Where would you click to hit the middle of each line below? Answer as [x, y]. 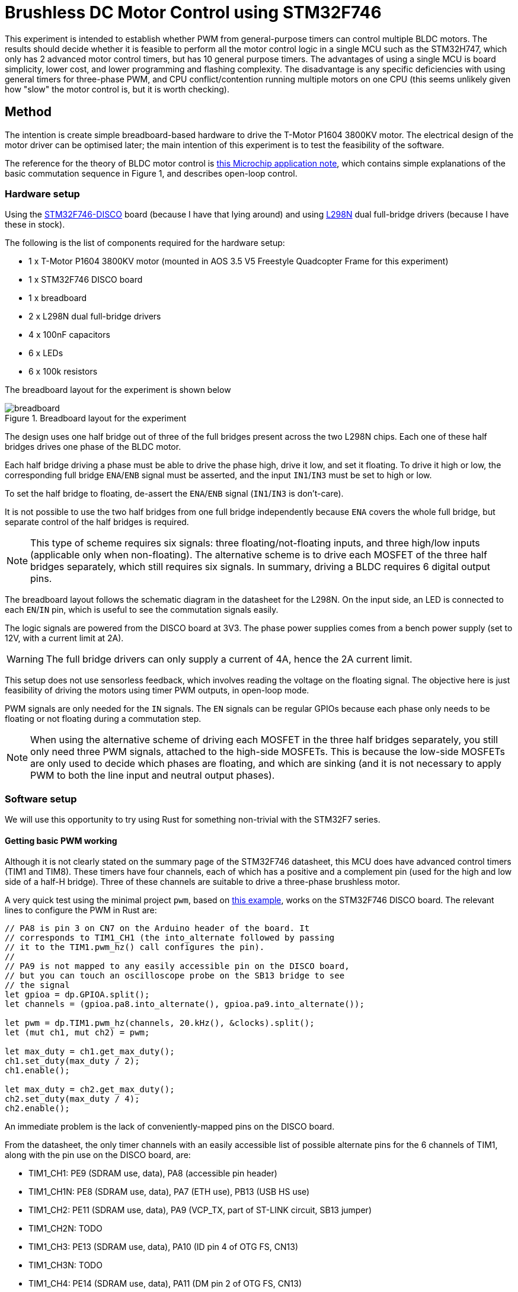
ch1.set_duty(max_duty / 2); [72, 1061]
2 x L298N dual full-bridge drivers [95, 316]
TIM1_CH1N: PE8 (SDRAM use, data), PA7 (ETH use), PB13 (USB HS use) [169, 1192]
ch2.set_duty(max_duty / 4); [72, 1099]
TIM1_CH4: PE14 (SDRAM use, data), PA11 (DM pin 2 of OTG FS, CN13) [165, 1284]
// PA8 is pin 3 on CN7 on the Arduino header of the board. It [157, 928]
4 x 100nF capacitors [69, 335]
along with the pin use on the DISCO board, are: [98, 1155]
